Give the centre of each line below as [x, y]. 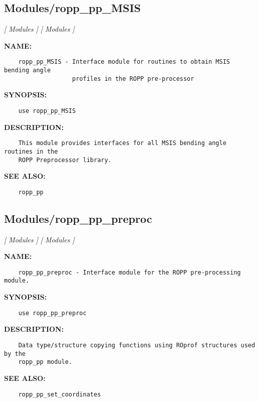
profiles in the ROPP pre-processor [133, 79]
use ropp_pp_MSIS [47, 111]
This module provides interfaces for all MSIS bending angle [122, 143]
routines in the [31, 151]
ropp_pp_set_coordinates [60, 394]
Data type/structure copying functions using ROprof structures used [137, 345]
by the [15, 354]
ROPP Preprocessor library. [65, 160]
